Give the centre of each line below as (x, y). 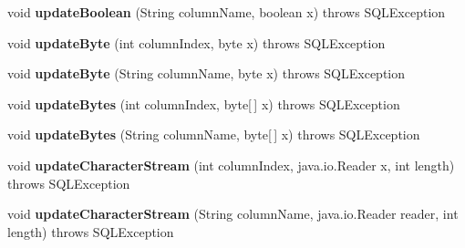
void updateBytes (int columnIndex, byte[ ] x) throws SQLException (204, 103)
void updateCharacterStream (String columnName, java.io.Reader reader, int (233, 214)
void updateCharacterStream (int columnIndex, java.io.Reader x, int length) (231, 165)
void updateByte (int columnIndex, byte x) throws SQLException (196, 42)
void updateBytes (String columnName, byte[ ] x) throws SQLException (214, 134)
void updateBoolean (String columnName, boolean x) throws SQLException (227, 12)
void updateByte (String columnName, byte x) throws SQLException (207, 73)
